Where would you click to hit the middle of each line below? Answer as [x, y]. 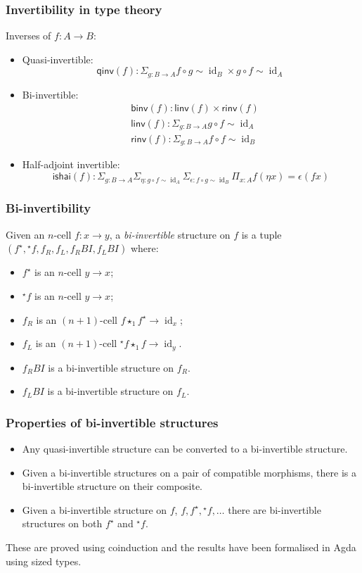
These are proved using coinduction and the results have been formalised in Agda [181, 547]
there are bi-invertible [274, 509]
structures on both [62, 523]
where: [144, 248]
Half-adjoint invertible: [71, 164]
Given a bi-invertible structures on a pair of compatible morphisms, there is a [189, 472]
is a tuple [261, 234]
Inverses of [28, 36]
